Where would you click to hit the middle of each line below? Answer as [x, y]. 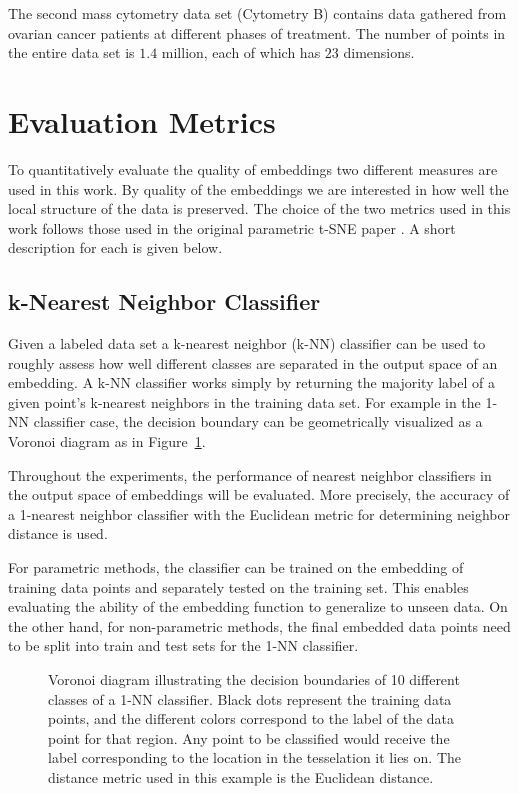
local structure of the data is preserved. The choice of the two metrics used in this [259, 208]
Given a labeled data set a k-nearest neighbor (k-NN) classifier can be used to [247, 343]
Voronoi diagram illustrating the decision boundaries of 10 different [254, 678]
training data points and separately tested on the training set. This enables [238, 586]
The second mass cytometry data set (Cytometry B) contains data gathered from [257, 13]
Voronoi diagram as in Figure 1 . [107, 441]
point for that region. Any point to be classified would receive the [249, 737]
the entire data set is [71, 52]
